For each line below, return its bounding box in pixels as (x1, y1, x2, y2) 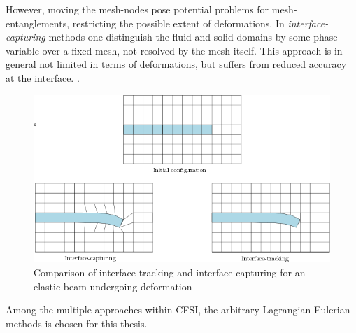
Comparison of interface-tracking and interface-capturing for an (34, 264, 306, 279)
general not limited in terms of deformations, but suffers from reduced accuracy (6, 57, 347, 71)
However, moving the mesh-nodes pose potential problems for (6, 2, 269, 16)
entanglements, (6, 15, 70, 30)
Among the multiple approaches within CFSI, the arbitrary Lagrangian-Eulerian (6, 302, 350, 317)
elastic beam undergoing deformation (34, 278, 192, 293)
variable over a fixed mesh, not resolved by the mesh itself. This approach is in (6, 43, 343, 57)
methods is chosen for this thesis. (6, 316, 148, 330)
